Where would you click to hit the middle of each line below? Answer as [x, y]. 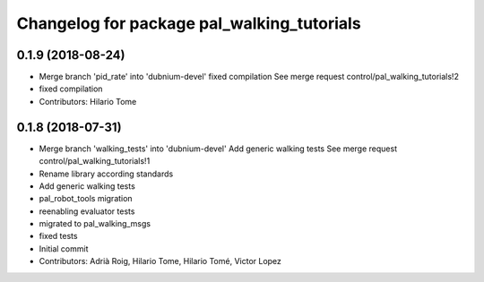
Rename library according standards [106, 174]
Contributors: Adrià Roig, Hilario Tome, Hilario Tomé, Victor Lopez [160, 261]
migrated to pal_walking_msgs [95, 224]
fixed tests [58, 236]
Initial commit [64, 248]
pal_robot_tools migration [86, 199]
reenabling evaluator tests [87, 211]
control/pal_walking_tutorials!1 [95, 161]
